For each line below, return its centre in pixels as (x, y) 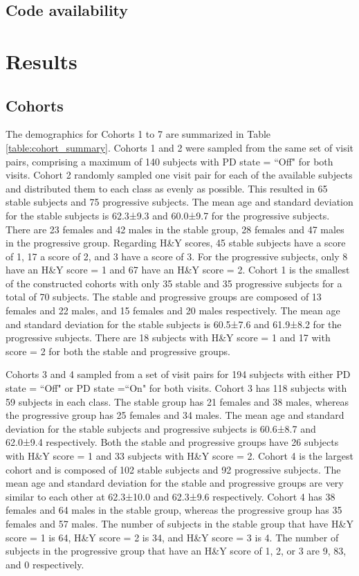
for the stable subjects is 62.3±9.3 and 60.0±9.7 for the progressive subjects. (168, 215)
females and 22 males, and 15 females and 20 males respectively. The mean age (173, 310)
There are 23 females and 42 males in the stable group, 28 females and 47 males (175, 229)
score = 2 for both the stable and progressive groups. (118, 351)
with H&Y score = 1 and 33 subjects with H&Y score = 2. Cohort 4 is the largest (180, 456)
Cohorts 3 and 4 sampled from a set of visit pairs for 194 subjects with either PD (178, 374)
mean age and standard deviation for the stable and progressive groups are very (175, 483)
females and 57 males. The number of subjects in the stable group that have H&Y (179, 523)
